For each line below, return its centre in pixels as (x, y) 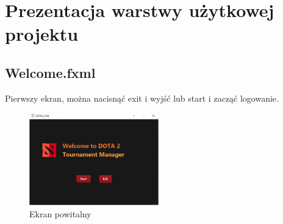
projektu (42, 34)
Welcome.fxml (50, 72)
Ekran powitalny (60, 214)
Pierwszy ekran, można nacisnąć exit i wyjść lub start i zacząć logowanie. (142, 98)
